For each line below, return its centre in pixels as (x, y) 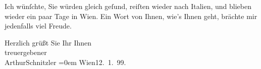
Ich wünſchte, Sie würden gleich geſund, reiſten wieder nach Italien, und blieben (128, 6)
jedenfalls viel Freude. (38, 26)
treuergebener (26, 52)
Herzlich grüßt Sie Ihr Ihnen (48, 42)
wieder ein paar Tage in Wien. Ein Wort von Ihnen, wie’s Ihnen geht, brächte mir (131, 16)
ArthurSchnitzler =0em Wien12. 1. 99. (65, 62)
